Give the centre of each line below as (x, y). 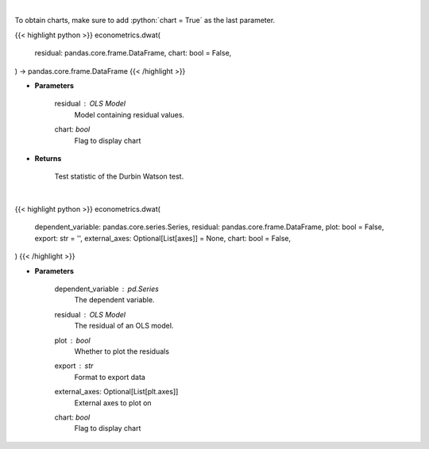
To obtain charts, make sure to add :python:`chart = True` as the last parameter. (145, 21)
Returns (48, 158)
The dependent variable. (114, 300)
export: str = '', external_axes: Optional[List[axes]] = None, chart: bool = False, (163, 238)
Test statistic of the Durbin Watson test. (119, 177)
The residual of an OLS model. (124, 326)
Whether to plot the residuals (122, 351)
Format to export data (110, 377)
